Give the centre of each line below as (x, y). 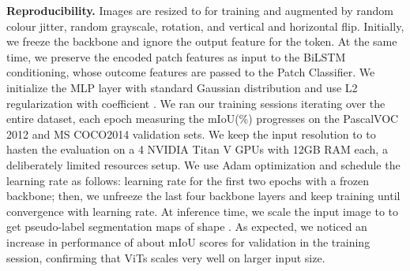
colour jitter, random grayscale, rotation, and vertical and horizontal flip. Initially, (205, 26)
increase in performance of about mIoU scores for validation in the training (188, 241)
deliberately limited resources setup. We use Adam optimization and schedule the (203, 164)
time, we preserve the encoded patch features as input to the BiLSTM (176, 56)
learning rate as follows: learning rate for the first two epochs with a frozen (188, 180)
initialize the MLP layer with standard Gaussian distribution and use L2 (182, 87)
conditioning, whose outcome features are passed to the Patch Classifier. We (191, 72)
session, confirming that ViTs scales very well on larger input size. (166, 257)
